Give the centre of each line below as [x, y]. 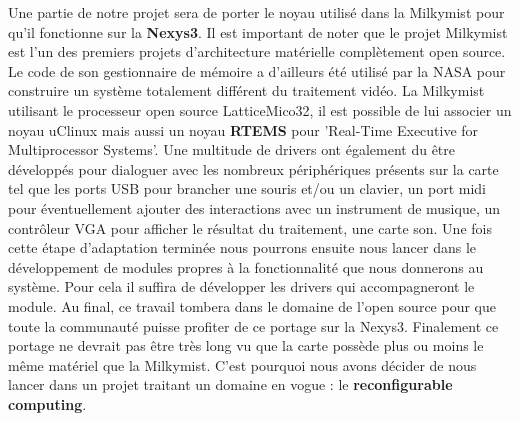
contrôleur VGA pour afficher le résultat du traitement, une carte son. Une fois [250, 227]
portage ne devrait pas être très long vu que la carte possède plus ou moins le [246, 345]
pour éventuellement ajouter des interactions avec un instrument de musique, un [254, 207]
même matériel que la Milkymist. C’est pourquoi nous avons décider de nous [242, 364]
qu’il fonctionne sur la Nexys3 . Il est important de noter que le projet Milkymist [258, 31]
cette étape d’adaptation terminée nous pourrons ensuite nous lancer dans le [242, 247]
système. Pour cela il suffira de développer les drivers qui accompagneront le [241, 286]
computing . [47, 403]
